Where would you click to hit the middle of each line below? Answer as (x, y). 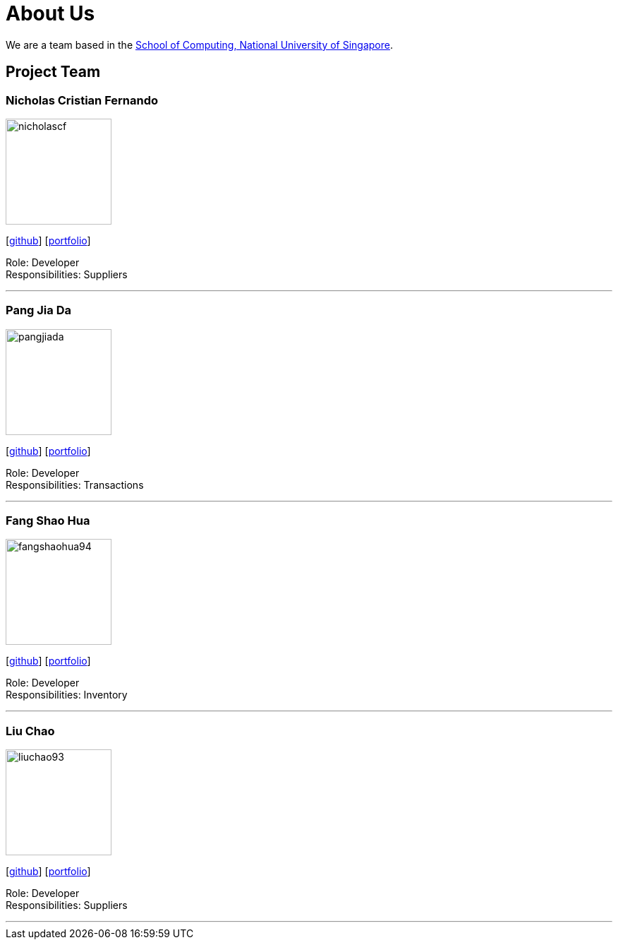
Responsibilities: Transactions (75, 485)
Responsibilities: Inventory (67, 695)
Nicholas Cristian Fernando (82, 100)
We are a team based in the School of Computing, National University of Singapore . (200, 44)
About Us (50, 13)
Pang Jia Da (38, 310)
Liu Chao (30, 731)
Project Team (53, 72)
